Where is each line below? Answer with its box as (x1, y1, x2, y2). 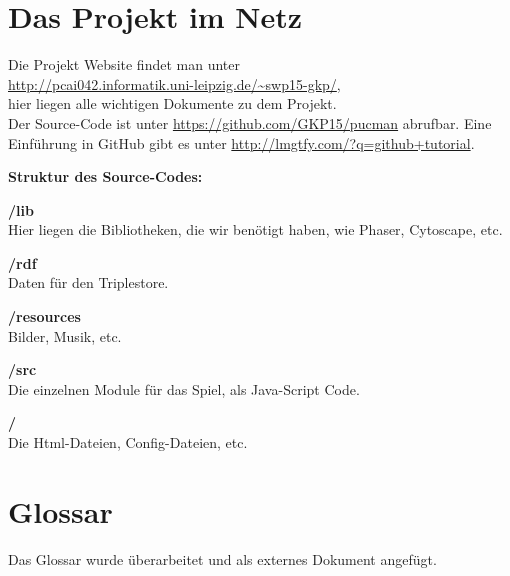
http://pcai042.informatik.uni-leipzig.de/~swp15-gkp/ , (8, 73, 341, 94)
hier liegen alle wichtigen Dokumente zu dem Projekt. (8, 93, 337, 114)
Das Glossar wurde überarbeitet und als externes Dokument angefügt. (8, 548, 437, 569)
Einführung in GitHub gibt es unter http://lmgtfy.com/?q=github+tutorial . (8, 132, 475, 153)
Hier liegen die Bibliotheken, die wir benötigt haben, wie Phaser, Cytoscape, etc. (8, 219, 503, 240)
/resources (8, 306, 81, 327)
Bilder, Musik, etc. (8, 325, 122, 346)
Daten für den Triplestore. (8, 272, 169, 293)
